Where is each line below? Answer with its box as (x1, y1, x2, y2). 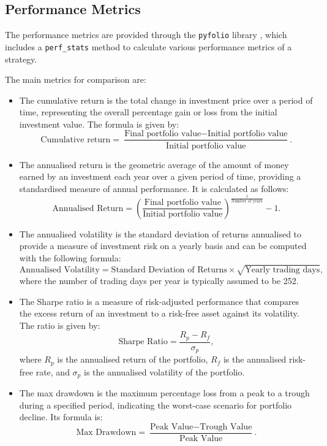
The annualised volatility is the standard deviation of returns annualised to (19, 227, 302, 240)
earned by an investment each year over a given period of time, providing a (19, 170, 301, 183)
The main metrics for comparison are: (5, 73, 146, 86)
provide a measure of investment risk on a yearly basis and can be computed (19, 239, 307, 252)
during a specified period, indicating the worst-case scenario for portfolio (19, 398, 292, 411)
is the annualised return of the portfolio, (57, 353, 208, 366)
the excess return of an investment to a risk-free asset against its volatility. (19, 307, 299, 320)
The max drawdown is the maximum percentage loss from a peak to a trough (19, 386, 310, 399)
